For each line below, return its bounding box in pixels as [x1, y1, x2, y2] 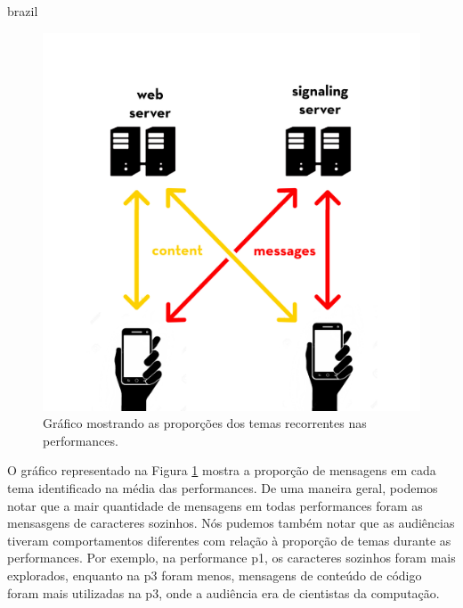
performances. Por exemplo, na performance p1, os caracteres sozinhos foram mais [7, 548, 456, 567]
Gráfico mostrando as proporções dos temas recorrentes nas [43, 414, 367, 432]
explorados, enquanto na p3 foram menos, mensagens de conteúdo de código [7, 565, 422, 584]
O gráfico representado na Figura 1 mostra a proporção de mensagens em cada [7, 461, 436, 480]
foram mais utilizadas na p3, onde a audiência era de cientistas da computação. [7, 583, 440, 602]
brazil [7, 2, 38, 20]
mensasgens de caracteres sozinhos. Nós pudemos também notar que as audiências [7, 514, 455, 532]
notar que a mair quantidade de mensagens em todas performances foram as [7, 496, 423, 514]
